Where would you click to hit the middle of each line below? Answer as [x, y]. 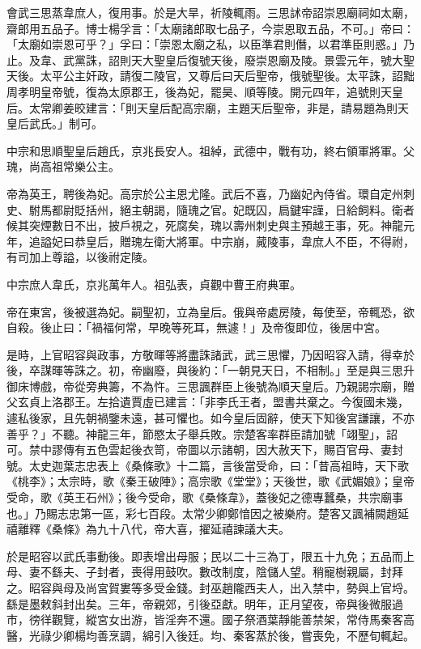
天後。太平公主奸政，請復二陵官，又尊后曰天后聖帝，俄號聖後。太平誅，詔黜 [210, 76]
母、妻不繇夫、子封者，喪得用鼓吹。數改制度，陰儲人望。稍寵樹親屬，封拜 [205, 572]
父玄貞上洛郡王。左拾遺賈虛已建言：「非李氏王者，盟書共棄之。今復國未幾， [208, 402]
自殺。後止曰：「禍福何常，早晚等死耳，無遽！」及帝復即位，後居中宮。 [196, 327]
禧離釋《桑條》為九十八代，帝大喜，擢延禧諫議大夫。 [148, 529]
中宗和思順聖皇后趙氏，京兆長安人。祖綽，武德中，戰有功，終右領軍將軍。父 [210, 150]
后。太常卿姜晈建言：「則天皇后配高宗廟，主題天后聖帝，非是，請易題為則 [202, 107]
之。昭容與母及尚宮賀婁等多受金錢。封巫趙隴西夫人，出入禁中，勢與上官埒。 [210, 587]
